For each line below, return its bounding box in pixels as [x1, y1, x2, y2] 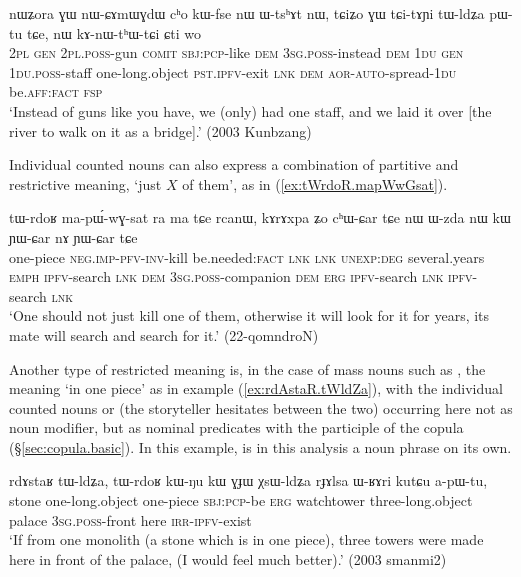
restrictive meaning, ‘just [9, 173, 162, 194]
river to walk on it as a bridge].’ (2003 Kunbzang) [9, 120, 312, 141]
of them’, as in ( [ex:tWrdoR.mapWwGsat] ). [182, 173, 448, 194]
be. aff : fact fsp [9, 81, 103, 102]
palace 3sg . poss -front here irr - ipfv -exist [9, 509, 252, 530]
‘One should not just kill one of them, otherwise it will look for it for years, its [9, 305, 490, 326]
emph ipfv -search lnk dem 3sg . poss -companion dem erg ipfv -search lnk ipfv [9, 266, 473, 287]
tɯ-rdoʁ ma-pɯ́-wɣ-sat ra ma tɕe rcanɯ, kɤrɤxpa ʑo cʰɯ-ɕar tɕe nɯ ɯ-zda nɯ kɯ [9, 207, 511, 228]
